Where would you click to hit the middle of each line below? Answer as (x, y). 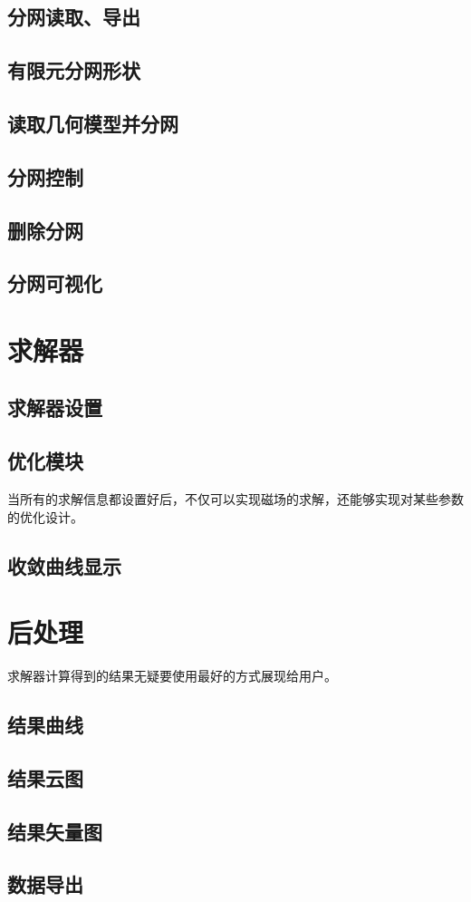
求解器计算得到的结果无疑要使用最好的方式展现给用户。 (172, 676)
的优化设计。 (45, 516)
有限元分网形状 (74, 70)
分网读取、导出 (74, 17)
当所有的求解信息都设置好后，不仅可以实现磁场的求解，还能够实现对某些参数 (235, 499)
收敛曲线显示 (64, 565)
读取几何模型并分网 (93, 123)
